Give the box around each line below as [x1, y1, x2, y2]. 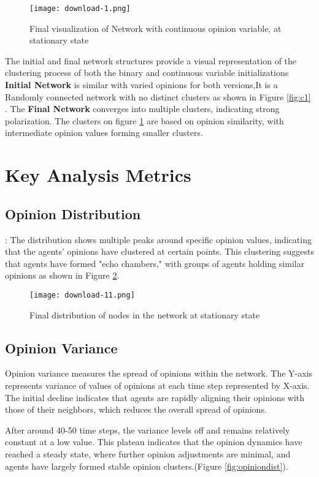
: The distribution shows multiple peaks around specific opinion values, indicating [5, 233, 312, 246]
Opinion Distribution [5, 204, 141, 223]
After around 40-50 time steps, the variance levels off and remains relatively [5, 423, 290, 436]
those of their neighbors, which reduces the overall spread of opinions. [5, 403, 267, 416]
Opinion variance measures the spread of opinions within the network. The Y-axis [5, 367, 313, 380]
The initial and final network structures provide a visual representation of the [5, 54, 297, 67]
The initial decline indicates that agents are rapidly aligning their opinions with [5, 391, 305, 404]
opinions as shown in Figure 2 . [5, 269, 120, 282]
